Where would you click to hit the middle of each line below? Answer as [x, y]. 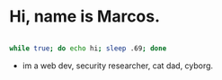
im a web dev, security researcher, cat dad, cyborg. [118, 66]
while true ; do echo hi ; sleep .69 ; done [88, 48]
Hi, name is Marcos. [84, 17]
